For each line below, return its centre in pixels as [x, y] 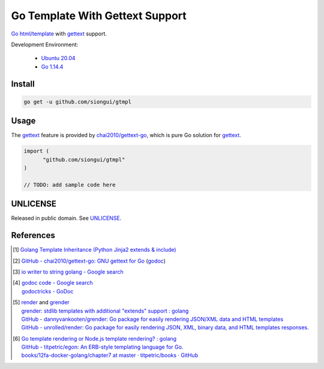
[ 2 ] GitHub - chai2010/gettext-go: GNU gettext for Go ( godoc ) [89, 261]
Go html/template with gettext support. [59, 34]
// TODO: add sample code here [70, 184]
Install [23, 84]
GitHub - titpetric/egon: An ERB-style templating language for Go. [102, 347]
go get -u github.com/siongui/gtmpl [78, 102]
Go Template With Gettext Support [99, 16]
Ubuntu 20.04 [58, 58]
